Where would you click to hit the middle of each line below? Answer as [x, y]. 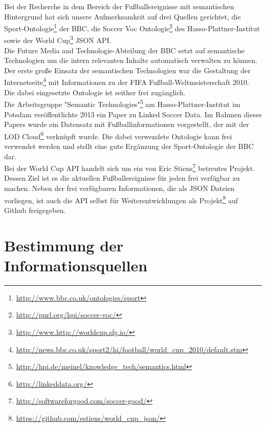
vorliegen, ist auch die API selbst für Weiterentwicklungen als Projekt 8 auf [121, 199]
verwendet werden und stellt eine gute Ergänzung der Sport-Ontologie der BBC [129, 146]
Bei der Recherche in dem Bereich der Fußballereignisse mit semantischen [119, 6]
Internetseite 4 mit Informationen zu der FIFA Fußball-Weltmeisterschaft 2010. [127, 81]
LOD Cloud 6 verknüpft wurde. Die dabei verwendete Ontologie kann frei [118, 135]
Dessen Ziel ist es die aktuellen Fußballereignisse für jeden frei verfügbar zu [122, 178]
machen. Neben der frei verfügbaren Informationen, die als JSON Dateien [119, 188]
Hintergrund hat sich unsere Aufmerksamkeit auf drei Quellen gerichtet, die [123, 16]
